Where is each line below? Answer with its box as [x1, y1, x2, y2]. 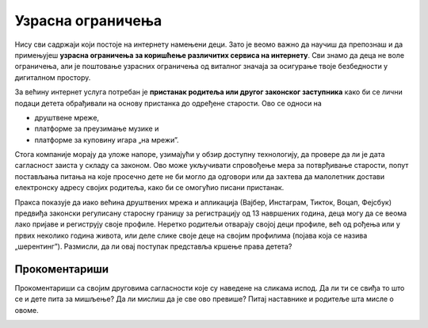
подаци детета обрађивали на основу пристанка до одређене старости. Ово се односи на [14, 98, 323, 108]
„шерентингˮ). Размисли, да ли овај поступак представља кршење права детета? [14, 242, 292, 251]
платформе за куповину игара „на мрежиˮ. [34, 135, 179, 144]
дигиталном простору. [14, 72, 91, 82]
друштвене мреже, [34, 113, 99, 122]
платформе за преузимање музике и [34, 124, 159, 134]
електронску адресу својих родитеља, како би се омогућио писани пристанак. [14, 183, 285, 193]
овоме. [14, 305, 39, 315]
